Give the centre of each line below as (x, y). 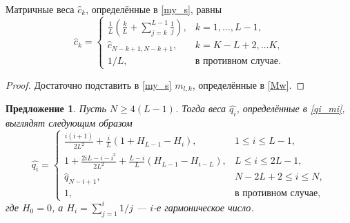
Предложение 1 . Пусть (56, 108)
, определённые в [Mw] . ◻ (249, 84)
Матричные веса (40, 9)
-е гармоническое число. (204, 207)
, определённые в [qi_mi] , (291, 108)
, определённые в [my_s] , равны (154, 9)
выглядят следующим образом (69, 123)
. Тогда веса (200, 108)
